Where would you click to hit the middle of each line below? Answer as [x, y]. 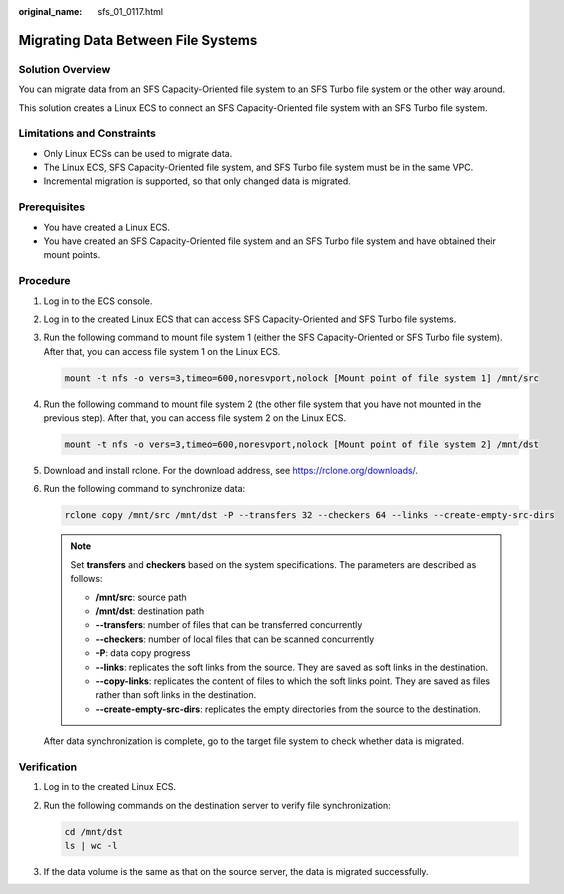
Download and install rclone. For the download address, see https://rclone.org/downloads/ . [231, 471]
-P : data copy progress [143, 653]
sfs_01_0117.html [130, 11]
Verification [48, 767]
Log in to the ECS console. [98, 301]
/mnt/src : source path [141, 597]
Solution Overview [64, 69]
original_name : [50, 11]
